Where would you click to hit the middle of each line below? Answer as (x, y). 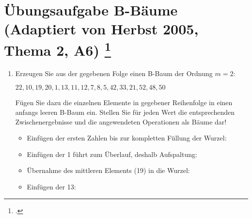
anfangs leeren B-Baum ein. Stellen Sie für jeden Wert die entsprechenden (125, 112)
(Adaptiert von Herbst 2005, (101, 29)
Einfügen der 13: (51, 186)
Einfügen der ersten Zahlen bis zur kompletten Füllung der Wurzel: (127, 138)
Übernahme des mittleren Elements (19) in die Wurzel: (108, 170)
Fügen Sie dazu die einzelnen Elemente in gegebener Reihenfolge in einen (124, 102)
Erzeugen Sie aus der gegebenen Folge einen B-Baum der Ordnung (114, 73)
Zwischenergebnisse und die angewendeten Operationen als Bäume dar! (121, 121)
